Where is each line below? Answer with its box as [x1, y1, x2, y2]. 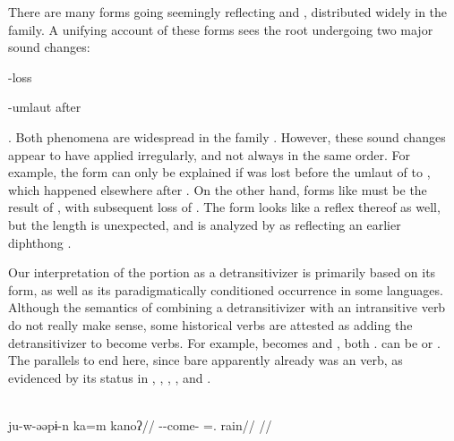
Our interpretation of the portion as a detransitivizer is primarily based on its [8, 263, 436, 282]
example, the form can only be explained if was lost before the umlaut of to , [8, 163, 431, 182]
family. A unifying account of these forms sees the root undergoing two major [8, 20, 433, 38]
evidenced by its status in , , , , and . [8, 368, 211, 386]
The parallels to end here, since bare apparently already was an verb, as [8, 351, 403, 369]
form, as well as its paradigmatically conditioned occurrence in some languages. [8, 280, 443, 299]
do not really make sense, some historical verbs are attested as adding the [8, 315, 413, 334]
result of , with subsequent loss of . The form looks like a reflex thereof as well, [8, 198, 441, 216]
